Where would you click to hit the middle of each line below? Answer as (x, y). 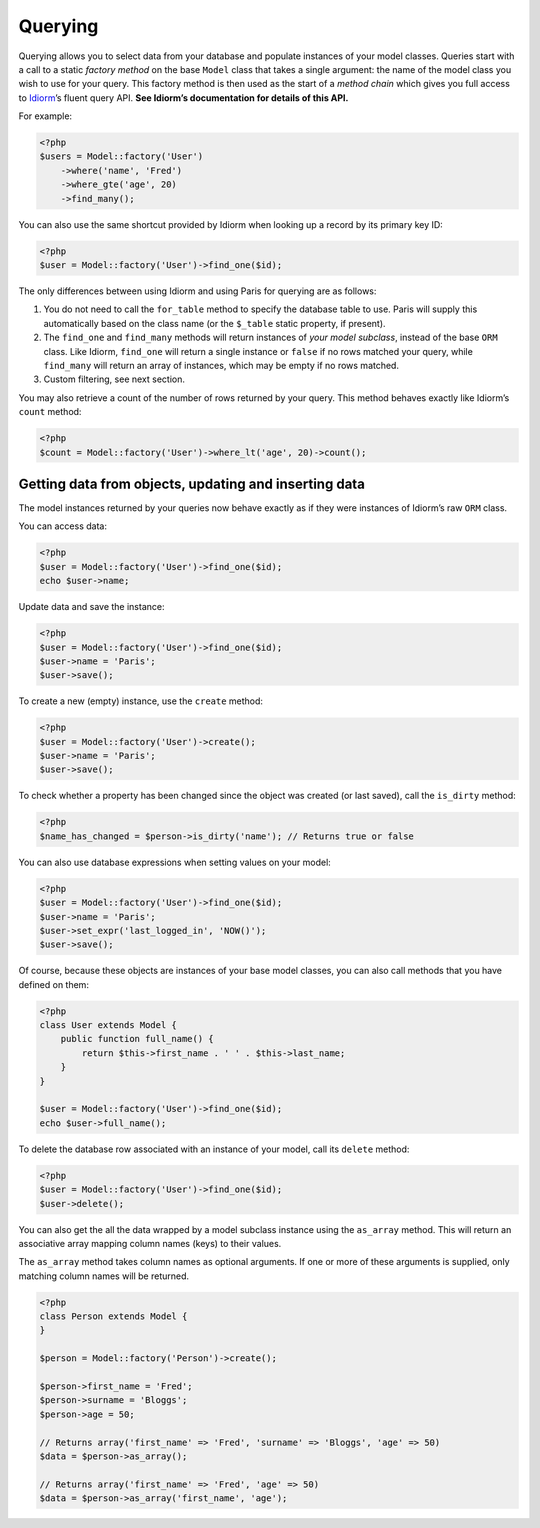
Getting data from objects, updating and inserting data (191, 483)
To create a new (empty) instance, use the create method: (141, 701)
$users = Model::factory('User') (121, 156)
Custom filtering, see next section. (114, 379)
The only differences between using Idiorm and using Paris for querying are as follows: (197, 291)
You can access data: (62, 526)
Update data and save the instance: (91, 607)
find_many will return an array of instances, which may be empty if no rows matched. (221, 365)
